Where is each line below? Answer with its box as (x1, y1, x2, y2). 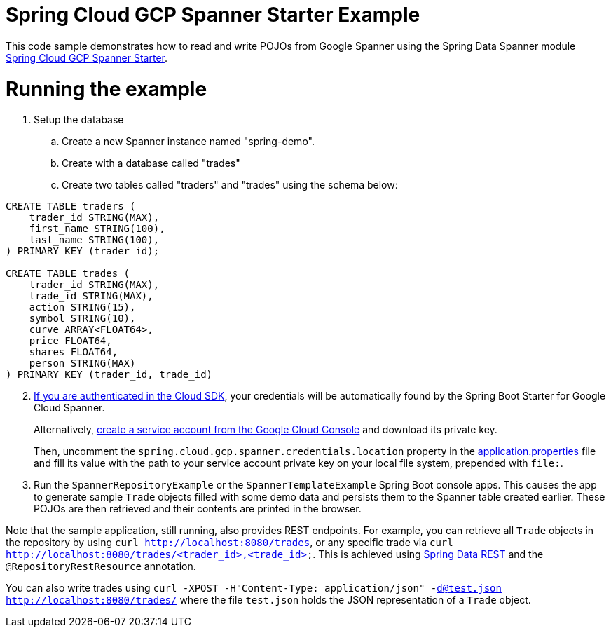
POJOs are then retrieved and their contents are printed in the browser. (34, 503, 362, 515)
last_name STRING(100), (29, 234, 160, 246)
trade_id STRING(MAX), (29, 290, 153, 302)
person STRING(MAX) (29, 358, 136, 369)
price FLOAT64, (29, 335, 112, 347)
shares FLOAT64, (29, 346, 118, 358)
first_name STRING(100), (29, 223, 165, 235)
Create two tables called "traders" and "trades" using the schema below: (62, 179, 398, 191)
